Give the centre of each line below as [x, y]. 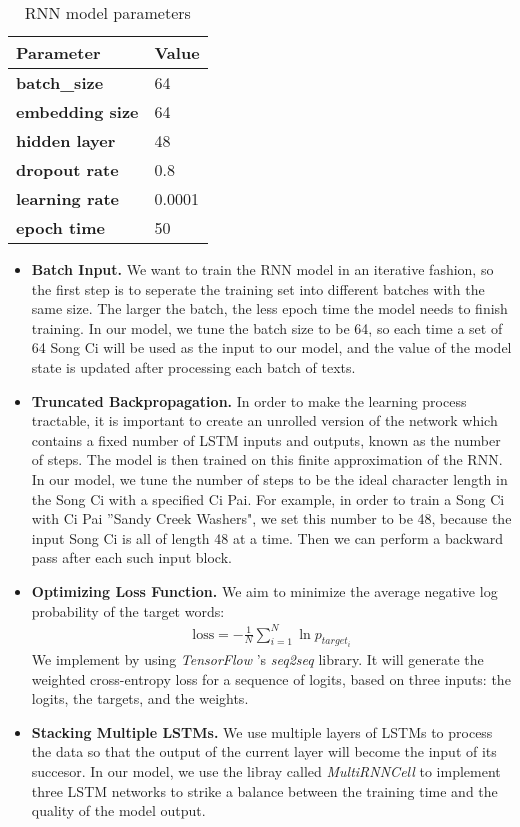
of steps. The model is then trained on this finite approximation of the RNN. [267, 459]
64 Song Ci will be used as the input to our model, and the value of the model [271, 347]
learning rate [68, 198]
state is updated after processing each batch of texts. [193, 366]
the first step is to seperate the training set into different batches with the [258, 288]
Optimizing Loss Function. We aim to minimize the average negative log [264, 590]
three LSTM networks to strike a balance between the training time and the [264, 790]
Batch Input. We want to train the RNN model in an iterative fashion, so [262, 269]
